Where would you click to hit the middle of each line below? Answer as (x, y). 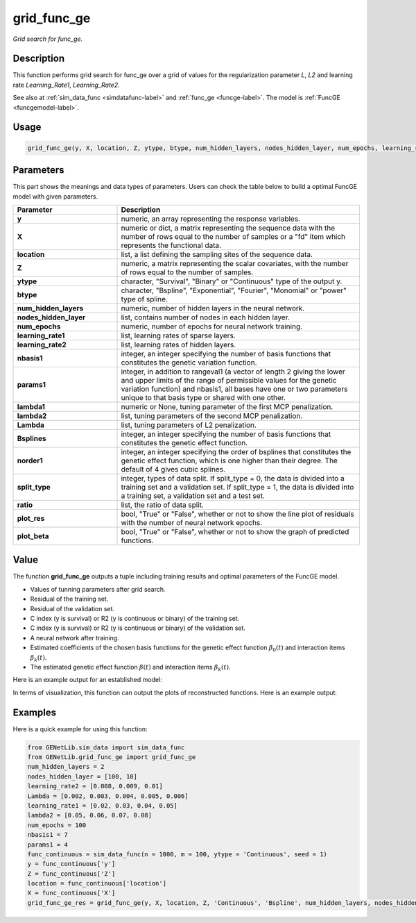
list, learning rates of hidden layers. (178, 344)
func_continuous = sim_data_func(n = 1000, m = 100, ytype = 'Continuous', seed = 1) (177, 854)
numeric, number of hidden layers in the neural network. (213, 308)
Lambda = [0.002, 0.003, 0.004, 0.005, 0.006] (108, 796)
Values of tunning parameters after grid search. (98, 589)
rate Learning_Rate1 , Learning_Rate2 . (67, 85)
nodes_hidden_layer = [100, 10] (83, 776)
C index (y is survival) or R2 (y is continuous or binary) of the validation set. (138, 628)
